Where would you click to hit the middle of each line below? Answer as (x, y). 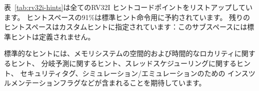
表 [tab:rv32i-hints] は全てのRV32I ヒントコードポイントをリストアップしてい (128, 7)
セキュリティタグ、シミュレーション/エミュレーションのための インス (134, 73)
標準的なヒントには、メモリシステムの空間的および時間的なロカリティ (119, 53)
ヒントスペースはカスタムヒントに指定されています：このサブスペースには (126, 27)
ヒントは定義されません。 (53, 36)
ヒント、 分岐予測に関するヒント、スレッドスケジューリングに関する (124, 63)
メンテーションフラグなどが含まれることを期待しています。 (108, 83)
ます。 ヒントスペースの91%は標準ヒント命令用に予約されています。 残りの (127, 17)
